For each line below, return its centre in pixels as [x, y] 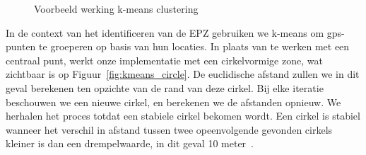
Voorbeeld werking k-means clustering [116, 8]
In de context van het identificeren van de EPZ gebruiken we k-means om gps [174, 32]
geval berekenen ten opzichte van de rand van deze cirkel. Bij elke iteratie [165, 87]
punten [21, 46]
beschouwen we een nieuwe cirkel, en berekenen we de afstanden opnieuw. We [173, 102]
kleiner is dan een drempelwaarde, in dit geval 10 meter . [130, 143]
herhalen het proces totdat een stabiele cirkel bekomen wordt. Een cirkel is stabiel [183, 116]
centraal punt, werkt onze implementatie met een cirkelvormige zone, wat [164, 60]
